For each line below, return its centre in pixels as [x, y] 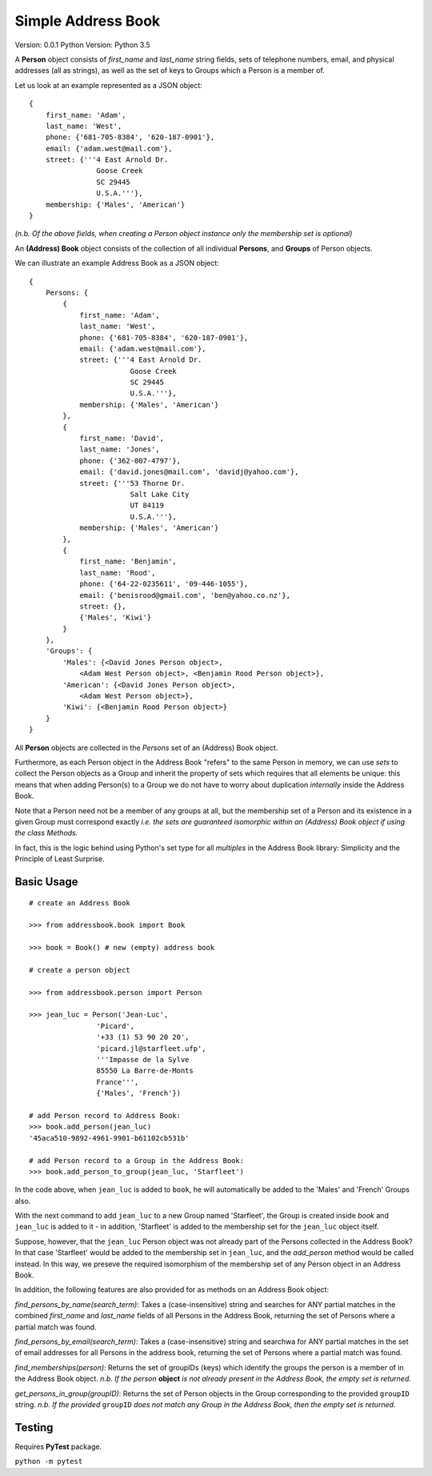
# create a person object [80, 970]
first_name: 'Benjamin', [128, 562]
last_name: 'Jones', [120, 449]
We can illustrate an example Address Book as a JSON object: [117, 263]
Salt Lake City [160, 494]
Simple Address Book [88, 21]
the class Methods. [46, 833]
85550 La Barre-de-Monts [145, 1071]
